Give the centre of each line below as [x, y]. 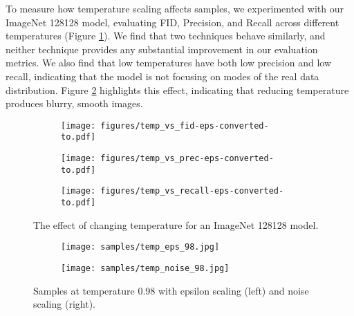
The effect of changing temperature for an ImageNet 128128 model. [176, 224]
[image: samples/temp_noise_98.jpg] [145, 268]
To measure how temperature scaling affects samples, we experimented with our [175, 8]
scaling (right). [64, 304]
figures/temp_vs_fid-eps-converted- [185, 126]
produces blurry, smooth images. [74, 103]
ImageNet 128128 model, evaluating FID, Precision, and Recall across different [173, 22]
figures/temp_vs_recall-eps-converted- [192, 191]
